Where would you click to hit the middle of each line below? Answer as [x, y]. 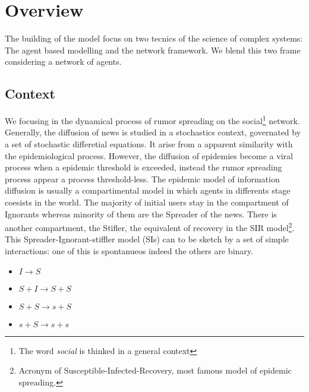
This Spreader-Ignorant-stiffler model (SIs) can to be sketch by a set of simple [147, 239]
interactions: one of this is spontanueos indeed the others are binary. [129, 250]
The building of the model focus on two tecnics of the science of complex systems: [154, 38]
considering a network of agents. [63, 61]
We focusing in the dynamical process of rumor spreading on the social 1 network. [152, 120]
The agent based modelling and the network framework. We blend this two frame [153, 50]
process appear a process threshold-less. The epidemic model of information [142, 178]
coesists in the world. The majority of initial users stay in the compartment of [147, 202]
